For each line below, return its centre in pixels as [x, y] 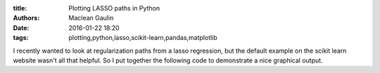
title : [20, 8]
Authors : [26, 18]
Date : [21, 27]
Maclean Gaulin [91, 18]
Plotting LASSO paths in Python [114, 8]
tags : [21, 38]
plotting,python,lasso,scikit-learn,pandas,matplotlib [143, 38]
